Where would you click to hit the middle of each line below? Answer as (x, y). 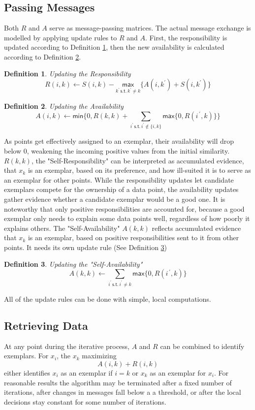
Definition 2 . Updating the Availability (64, 106)
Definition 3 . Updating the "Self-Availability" (73, 264)
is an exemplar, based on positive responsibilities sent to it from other (133, 237)
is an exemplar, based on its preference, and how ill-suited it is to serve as (139, 170)
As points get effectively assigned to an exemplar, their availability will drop (119, 141)
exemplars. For (26, 356)
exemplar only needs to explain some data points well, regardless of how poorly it (127, 218)
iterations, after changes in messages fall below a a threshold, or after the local (123, 392)
